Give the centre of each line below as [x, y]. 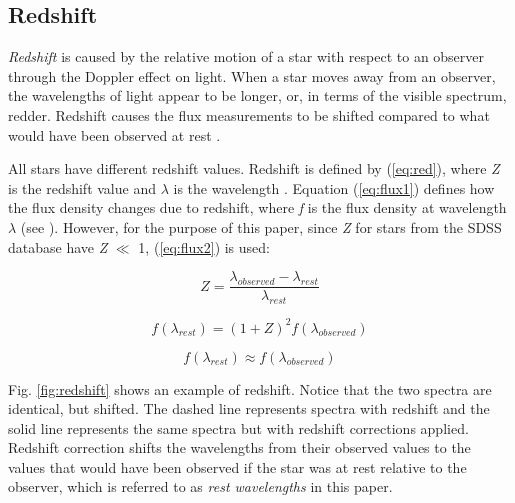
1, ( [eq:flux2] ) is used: [204, 246]
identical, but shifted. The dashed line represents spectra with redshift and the [249, 408]
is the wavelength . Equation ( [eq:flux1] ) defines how [334, 187]
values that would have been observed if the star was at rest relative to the [237, 466]
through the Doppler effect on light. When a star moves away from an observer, [252, 75]
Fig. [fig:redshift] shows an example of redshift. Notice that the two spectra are [250, 388]
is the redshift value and [82, 187]
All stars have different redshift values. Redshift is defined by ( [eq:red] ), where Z [254, 168]
